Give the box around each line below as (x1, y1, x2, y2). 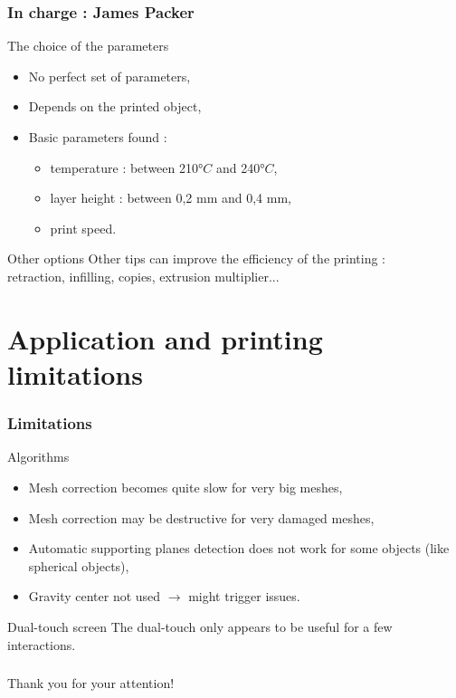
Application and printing (7, 320, 323, 357)
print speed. (50, 218, 117, 237)
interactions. (7, 635, 76, 654)
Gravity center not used (28, 587, 161, 606)
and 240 (215, 158, 261, 177)
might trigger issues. (188, 587, 300, 606)
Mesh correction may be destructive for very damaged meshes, (28, 508, 375, 527)
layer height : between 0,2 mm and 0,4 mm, (50, 188, 291, 207)
